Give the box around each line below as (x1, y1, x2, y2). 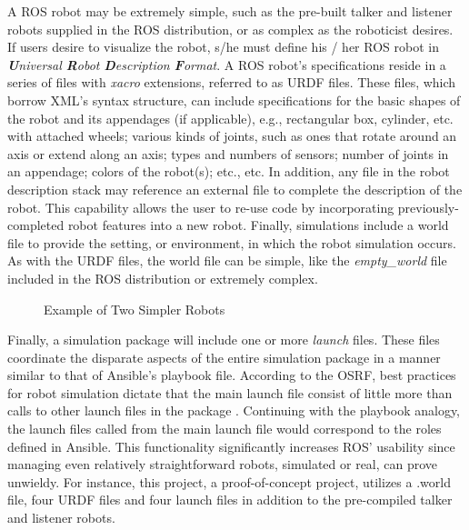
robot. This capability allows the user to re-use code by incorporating (7, 197, 394, 216)
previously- (397, 197, 459, 216)
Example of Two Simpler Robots (44, 299, 225, 318)
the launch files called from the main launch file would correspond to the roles (7, 419, 442, 438)
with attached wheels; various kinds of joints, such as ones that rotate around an (7, 126, 457, 145)
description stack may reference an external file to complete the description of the (7, 179, 463, 198)
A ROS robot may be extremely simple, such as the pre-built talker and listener (7, 2, 453, 20)
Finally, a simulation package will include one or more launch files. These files (7, 330, 440, 349)
